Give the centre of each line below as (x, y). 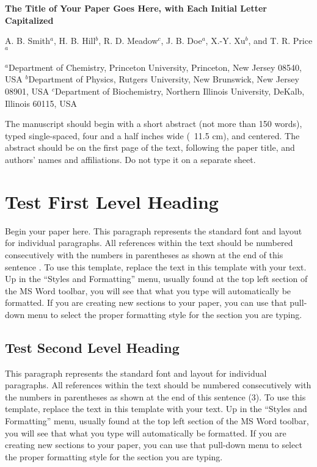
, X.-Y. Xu (225, 41)
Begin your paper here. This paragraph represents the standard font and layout (154, 230)
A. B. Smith (28, 41)
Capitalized (29, 20)
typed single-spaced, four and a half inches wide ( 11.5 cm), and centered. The (152, 135)
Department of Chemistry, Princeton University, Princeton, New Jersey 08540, (155, 67)
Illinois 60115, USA (41, 103)
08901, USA (27, 91)
